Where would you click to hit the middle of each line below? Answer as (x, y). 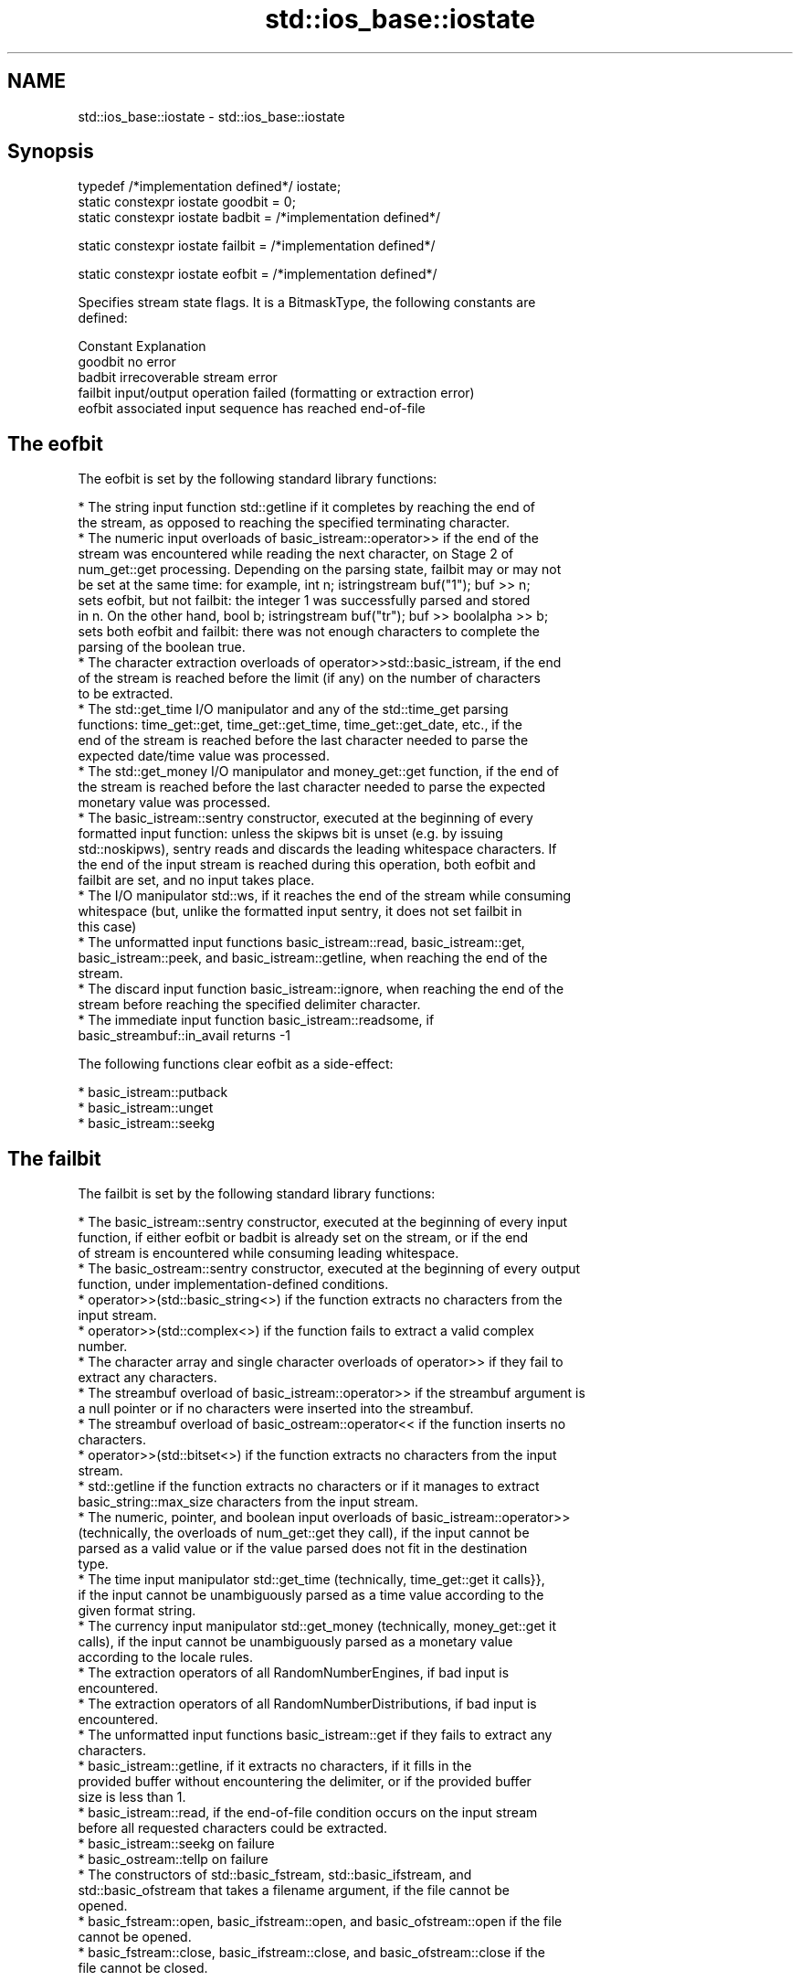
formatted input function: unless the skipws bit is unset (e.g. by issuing (290, 834)
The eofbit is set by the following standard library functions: (258, 479)
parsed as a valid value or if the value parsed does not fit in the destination (303, 1549)
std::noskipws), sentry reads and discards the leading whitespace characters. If (317, 849)
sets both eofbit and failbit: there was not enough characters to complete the (309, 632)
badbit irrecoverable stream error (178, 378)
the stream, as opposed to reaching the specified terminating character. (294, 523)
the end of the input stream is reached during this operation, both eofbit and (307, 865)
